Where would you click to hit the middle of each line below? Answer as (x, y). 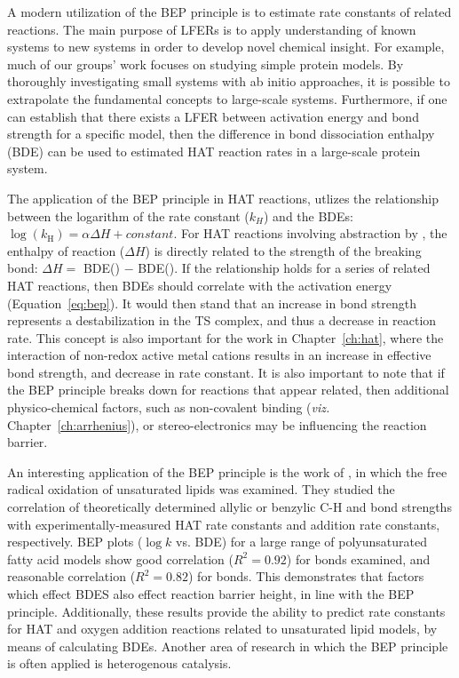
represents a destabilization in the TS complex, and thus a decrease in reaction (222, 320)
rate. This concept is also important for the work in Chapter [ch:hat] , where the (226, 337)
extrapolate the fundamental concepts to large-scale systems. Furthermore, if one (227, 98)
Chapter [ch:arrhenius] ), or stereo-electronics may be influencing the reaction (217, 424)
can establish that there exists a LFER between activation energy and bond (213, 116)
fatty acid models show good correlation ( (120, 558)
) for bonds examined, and (358, 558)
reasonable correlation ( (71, 576)
